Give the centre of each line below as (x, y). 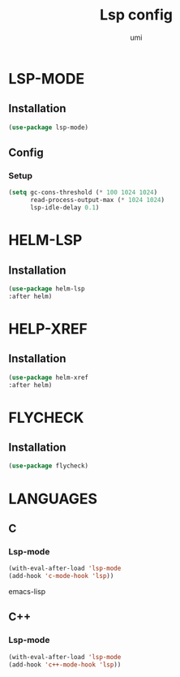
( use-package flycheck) (49, 466)
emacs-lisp (27, 591)
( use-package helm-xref (49, 377)
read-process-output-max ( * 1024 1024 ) (97, 201)
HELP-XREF (48, 328)
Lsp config (136, 15)
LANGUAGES (53, 499)
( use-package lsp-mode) (49, 127)
